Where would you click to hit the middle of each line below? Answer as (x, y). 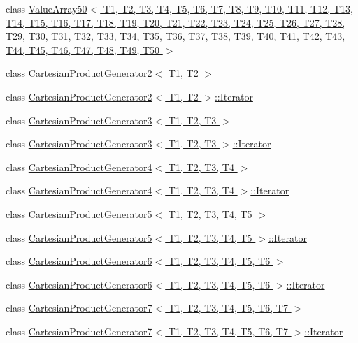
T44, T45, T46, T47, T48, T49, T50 (83, 49)
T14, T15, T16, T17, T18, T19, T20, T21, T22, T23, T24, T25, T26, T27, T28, (176, 22)
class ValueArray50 (46, 8)
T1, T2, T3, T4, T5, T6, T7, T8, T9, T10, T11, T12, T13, (228, 8)
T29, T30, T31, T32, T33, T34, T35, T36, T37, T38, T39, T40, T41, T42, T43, (176, 36)
